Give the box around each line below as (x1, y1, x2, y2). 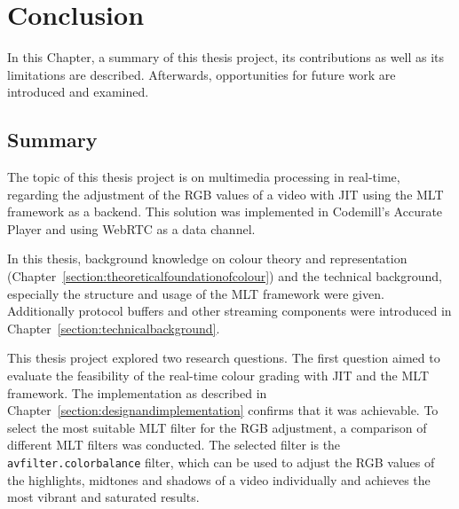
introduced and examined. (7, 82, 149, 101)
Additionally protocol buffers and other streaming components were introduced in (7, 301, 452, 320)
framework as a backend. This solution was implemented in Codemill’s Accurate (7, 202, 443, 221)
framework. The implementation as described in (7, 383, 267, 402)
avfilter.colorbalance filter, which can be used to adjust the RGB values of (7, 453, 435, 472)
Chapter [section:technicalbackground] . (7, 318, 220, 337)
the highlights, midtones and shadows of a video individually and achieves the (7, 470, 431, 489)
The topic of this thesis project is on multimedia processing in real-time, (7, 168, 400, 186)
